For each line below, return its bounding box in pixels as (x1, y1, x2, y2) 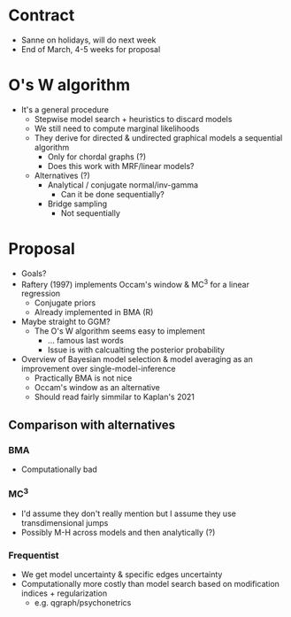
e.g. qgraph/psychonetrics (34, 598, 132, 608)
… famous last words (47, 335, 125, 346)
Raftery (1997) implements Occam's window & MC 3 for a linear (20, 277, 249, 289)
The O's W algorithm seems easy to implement (34, 326, 205, 336)
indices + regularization (20, 588, 108, 598)
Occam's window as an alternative (34, 382, 160, 393)
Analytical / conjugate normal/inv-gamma (47, 179, 199, 190)
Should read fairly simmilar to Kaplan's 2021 (34, 391, 195, 403)
